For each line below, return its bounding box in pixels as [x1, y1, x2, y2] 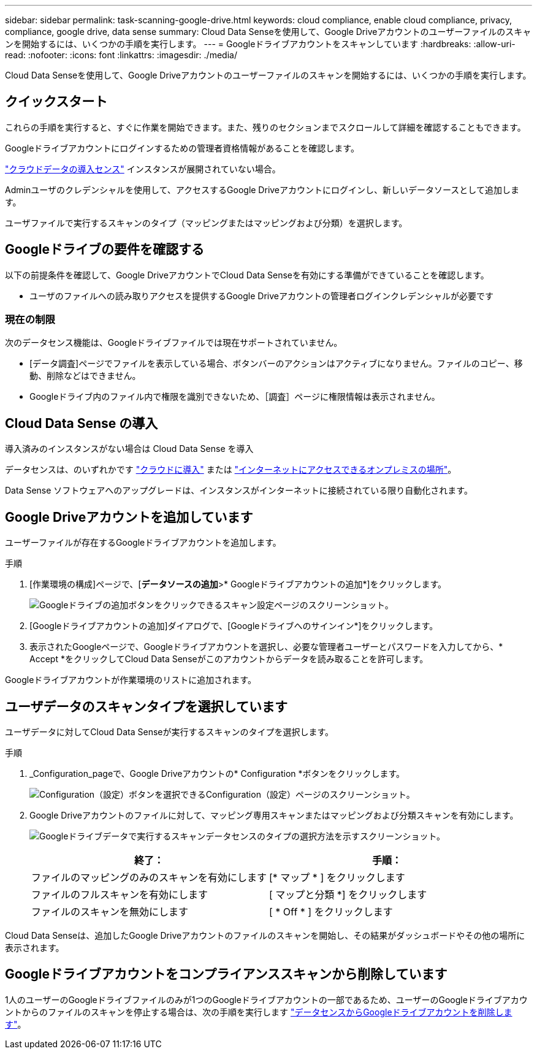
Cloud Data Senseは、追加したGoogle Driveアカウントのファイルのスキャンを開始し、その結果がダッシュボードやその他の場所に [5, 930, 525, 941]
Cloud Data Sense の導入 [5, 415, 158, 431]
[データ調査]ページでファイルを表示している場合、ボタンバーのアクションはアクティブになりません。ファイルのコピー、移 [29, 358, 523, 369]
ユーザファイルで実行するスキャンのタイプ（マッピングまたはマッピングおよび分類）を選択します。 [5, 217, 408, 228]
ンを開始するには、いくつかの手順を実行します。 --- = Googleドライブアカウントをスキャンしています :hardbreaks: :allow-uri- [5, 39, 516, 49]
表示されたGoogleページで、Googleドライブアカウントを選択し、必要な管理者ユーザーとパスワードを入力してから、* [29, 641, 503, 652]
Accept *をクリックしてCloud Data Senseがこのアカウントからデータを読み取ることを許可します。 [29, 654, 428, 665]
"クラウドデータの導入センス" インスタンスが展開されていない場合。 [5, 163, 281, 174]
